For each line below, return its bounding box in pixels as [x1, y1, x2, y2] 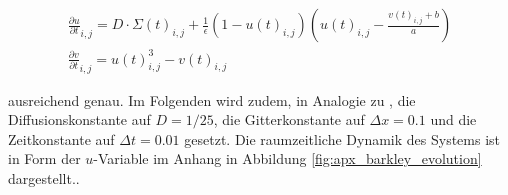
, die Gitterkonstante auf [213, 109, 365, 130]
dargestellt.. [8, 168, 80, 189]
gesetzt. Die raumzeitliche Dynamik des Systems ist [184, 128, 501, 149]
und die [430, 109, 477, 130]
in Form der [8, 148, 81, 169]
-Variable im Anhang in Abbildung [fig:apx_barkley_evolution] [93, 148, 482, 169]
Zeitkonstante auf [8, 128, 115, 149]
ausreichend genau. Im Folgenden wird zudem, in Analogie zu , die [8, 89, 416, 110]
